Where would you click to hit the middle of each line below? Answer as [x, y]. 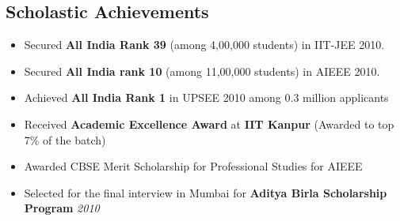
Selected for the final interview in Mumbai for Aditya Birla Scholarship [206, 192]
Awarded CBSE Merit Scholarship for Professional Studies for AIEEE [193, 166]
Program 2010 [62, 208]
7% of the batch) [65, 139]
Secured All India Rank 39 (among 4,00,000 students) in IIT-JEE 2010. [204, 45]
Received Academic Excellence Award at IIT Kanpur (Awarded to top [209, 124]
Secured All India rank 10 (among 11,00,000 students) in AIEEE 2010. [202, 71]
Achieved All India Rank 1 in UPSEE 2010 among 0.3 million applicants [206, 97]
